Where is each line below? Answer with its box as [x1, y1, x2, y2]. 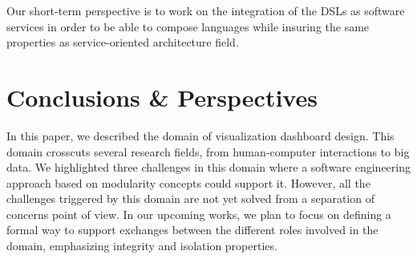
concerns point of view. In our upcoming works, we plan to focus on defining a [6, 205, 391, 222]
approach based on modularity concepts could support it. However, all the [6, 174, 370, 191]
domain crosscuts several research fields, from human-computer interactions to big [6, 143, 410, 160]
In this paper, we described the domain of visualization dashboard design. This [6, 127, 395, 144]
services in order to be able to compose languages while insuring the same [6, 18, 370, 34]
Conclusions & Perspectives [6, 80, 318, 113]
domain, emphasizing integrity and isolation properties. [6, 237, 277, 254]
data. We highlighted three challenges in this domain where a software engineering [6, 159, 411, 176]
